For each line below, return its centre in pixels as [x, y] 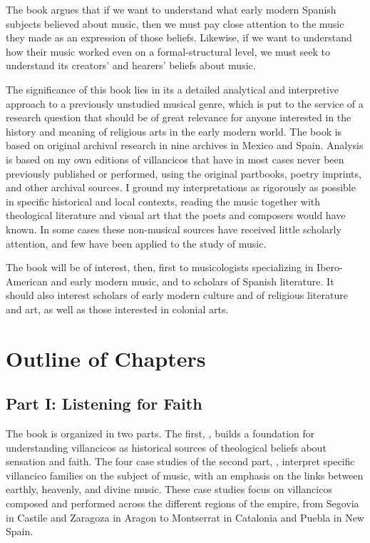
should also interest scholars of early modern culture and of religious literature [177, 295]
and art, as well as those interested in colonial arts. [117, 309]
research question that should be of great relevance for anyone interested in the [179, 117]
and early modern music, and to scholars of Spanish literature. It [192, 281]
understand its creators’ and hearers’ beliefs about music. [131, 65]
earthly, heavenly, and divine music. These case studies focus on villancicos [169, 489]
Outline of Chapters [106, 358]
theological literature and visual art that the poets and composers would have [176, 215]
